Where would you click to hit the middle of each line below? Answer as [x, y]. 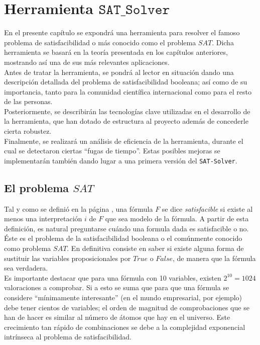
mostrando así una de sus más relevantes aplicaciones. [87, 62]
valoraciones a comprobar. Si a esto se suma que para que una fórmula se [117, 287]
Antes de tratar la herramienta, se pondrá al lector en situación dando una [119, 72]
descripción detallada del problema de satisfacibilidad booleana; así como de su [126, 82]
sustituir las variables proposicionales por [68, 258]
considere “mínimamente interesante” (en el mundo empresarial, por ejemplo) [123, 297]
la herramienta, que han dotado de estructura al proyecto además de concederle [126, 121]
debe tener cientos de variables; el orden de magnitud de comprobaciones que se [127, 307]
